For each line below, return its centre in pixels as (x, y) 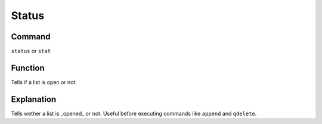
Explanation (34, 99)
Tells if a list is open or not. (44, 82)
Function (28, 68)
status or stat (31, 51)
